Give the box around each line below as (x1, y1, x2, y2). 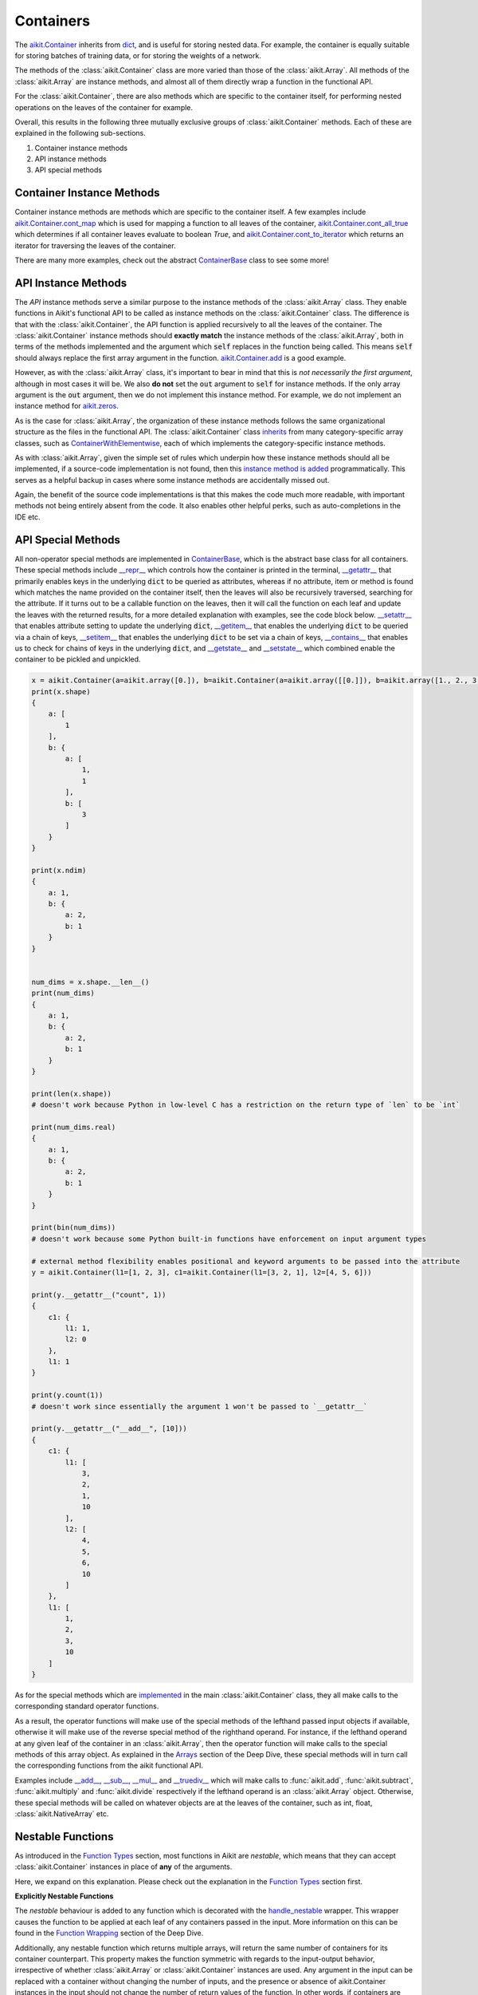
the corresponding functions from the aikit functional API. (14, 1760, 203, 1771)
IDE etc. (14, 512, 41, 522)
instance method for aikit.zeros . (14, 401, 119, 411)
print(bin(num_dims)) (31, 1223, 116, 1232)
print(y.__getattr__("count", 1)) (31, 1290, 167, 1299)
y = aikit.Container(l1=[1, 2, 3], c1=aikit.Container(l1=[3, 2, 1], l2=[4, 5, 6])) (31, 1267, 372, 1277)
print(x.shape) (31, 687, 91, 696)
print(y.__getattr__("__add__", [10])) (31, 1424, 187, 1433)
